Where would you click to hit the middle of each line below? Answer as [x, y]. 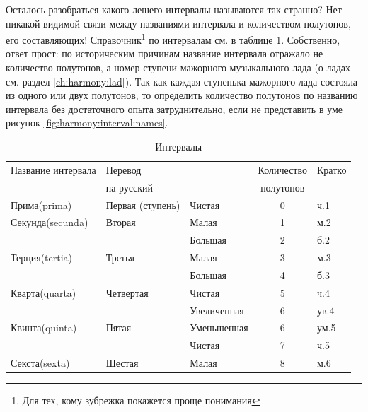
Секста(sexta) [40, 363]
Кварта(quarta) [44, 292]
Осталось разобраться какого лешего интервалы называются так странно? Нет [174, 9]
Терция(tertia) [42, 258]
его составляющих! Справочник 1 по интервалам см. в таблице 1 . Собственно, [173, 39]
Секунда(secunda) [50, 222]
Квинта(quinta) [44, 328]
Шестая [122, 363]
